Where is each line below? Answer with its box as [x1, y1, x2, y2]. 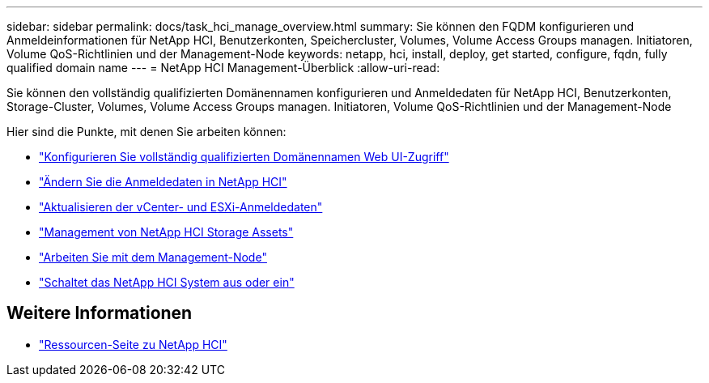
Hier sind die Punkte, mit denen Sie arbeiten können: [6, 125, 287, 138]
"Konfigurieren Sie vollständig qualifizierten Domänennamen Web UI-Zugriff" [39, 150, 449, 164]
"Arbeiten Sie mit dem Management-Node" [39, 250, 267, 264]
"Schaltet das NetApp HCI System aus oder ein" [39, 275, 295, 289]
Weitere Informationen [6, 303, 193, 324]
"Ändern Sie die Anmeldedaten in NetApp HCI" [39, 175, 287, 189]
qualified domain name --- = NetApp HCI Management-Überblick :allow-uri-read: [6, 61, 440, 74]
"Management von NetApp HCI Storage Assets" [39, 225, 294, 239]
